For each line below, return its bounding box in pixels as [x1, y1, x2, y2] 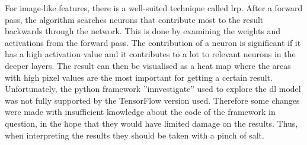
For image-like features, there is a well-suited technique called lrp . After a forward [5, 2, 303, 14]
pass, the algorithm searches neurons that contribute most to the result [5, 13, 264, 25]
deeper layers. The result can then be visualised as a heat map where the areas [5, 59, 291, 71]
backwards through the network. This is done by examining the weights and [5, 25, 281, 37]
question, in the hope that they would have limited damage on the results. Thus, [5, 117, 298, 129]
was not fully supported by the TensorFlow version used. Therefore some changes [5, 94, 300, 106]
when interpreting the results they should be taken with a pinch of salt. [5, 128, 264, 141]
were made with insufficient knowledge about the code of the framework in [5, 106, 276, 118]
